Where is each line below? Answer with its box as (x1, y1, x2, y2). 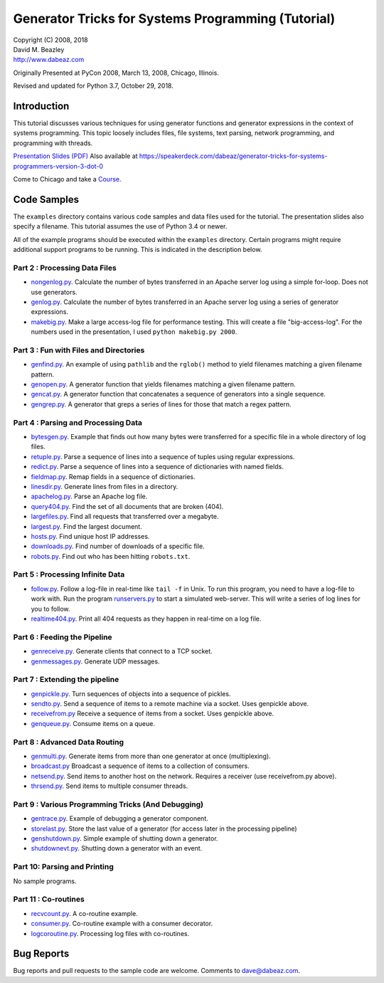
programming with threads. (13, 139, 93, 147)
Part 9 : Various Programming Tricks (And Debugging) (13, 799, 204, 809)
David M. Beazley (13, 45, 65, 53)
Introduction (13, 100, 70, 112)
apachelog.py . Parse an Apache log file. (31, 492, 148, 501)
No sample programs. (13, 876, 77, 885)
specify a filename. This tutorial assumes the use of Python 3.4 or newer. (13, 222, 228, 231)
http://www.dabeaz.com (13, 56, 85, 64)
